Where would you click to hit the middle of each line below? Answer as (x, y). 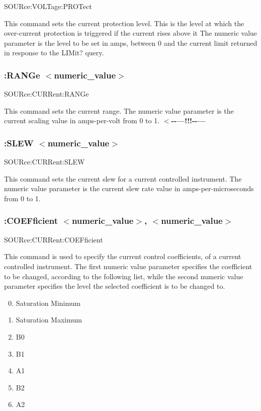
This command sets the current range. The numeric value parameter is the (119, 110)
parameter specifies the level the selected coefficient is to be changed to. (115, 286)
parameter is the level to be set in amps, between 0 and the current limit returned (131, 43)
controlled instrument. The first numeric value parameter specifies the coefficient (128, 266)
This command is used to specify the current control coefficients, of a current (123, 256)
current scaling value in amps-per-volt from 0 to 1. (82, 120)
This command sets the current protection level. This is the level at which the (124, 23)
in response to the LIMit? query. (54, 53)
